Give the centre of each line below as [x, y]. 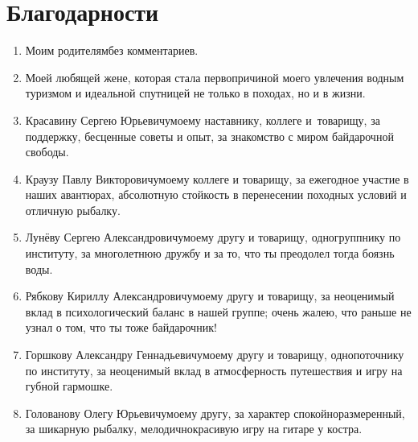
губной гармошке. [69, 386]
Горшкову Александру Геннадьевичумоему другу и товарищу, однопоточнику [215, 355]
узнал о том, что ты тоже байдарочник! [121, 327]
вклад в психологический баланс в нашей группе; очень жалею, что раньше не [218, 311]
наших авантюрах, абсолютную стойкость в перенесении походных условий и [216, 194]
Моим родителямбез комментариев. [112, 50]
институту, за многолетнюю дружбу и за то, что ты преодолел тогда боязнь [210, 253]
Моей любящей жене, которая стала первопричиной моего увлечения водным [215, 77]
